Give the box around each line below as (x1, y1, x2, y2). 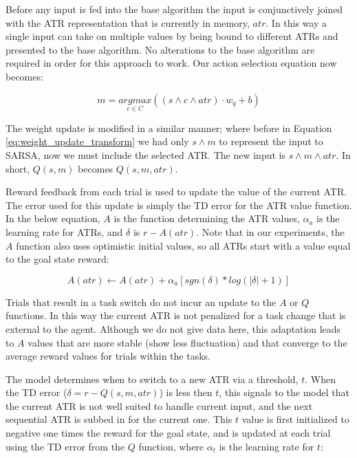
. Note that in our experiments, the (196, 224, 345, 239)
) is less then (159, 385, 213, 400)
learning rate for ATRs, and (6, 224, 123, 239)
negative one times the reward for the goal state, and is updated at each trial (6, 426, 331, 440)
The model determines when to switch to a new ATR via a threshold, (6, 371, 299, 386)
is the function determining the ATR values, (113, 211, 300, 226)
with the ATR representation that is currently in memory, (6, 15, 250, 30)
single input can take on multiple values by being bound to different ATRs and (6, 29, 338, 43)
